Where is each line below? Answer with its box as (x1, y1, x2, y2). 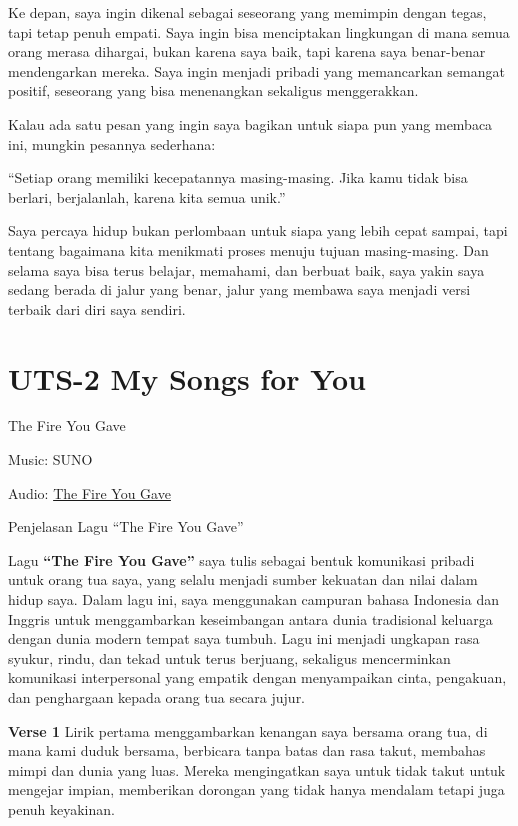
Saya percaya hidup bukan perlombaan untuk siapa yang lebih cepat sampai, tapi (8, 220, 508, 241)
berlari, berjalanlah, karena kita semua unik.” (8, 186, 286, 207)
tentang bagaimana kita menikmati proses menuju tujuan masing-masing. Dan (8, 239, 489, 260)
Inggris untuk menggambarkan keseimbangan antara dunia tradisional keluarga (8, 608, 493, 629)
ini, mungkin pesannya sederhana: (8, 133, 216, 154)
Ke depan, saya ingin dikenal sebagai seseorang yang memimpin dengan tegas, (8, 2, 487, 22)
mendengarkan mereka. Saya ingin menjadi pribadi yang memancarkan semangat (8, 60, 505, 81)
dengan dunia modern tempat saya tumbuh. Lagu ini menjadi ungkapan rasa (8, 628, 480, 649)
